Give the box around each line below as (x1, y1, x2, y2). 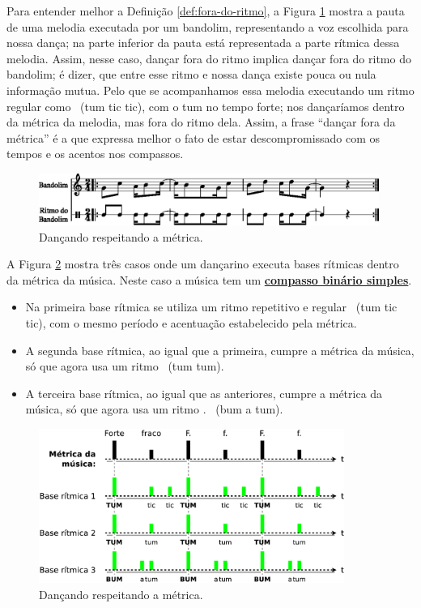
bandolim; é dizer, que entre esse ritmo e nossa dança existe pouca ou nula (6, 66, 376, 83)
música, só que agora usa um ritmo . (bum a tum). (25, 400, 283, 417)
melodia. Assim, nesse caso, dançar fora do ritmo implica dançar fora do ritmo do (6, 49, 411, 66)
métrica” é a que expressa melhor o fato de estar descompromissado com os (6, 129, 381, 146)
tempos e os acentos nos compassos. (6, 145, 184, 162)
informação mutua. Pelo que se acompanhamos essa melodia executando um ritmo (6, 81, 415, 98)
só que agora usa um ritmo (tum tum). (25, 358, 224, 375)
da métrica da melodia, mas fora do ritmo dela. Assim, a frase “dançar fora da (6, 113, 396, 131)
